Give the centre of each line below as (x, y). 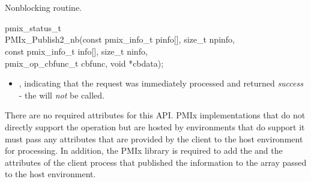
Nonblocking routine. (44, 8)
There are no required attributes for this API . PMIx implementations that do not (155, 115)
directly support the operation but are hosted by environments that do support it (155, 126)
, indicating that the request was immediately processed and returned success (161, 83)
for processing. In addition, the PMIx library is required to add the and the (144, 150)
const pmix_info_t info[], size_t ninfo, (76, 51)
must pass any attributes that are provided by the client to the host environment (154, 138)
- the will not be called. (62, 95)
